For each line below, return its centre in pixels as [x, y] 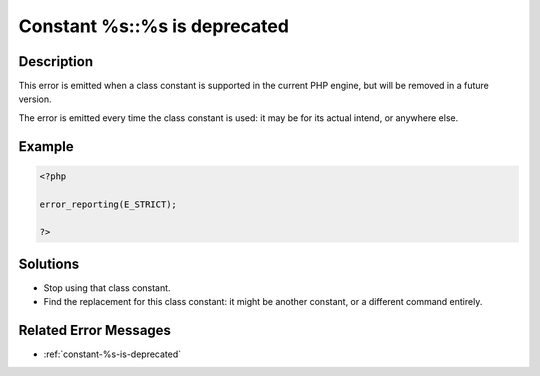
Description [56, 61]
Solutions [49, 263]
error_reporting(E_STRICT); [108, 204]
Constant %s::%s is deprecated [154, 26]
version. [35, 99]
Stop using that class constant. [107, 287]
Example [46, 146]
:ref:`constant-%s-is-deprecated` [112, 354]
